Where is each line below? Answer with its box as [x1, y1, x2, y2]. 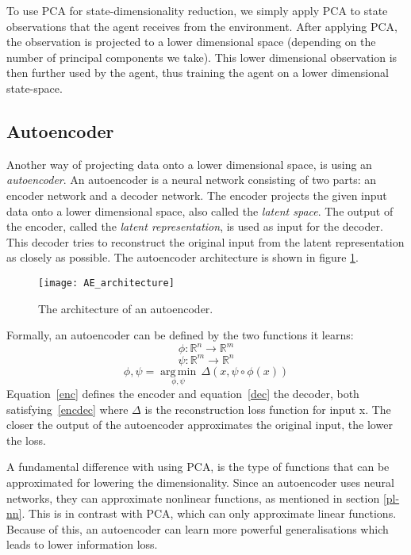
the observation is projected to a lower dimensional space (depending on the [6, 33, 376, 50]
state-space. [6, 79, 63, 96]
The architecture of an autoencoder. [38, 300, 213, 316]
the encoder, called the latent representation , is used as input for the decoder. [6, 218, 383, 235]
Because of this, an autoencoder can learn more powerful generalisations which [6, 520, 389, 537]
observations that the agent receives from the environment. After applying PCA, [6, 17, 398, 34]
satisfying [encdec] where [6, 400, 129, 417]
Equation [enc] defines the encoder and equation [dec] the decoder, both [6, 385, 359, 401]
